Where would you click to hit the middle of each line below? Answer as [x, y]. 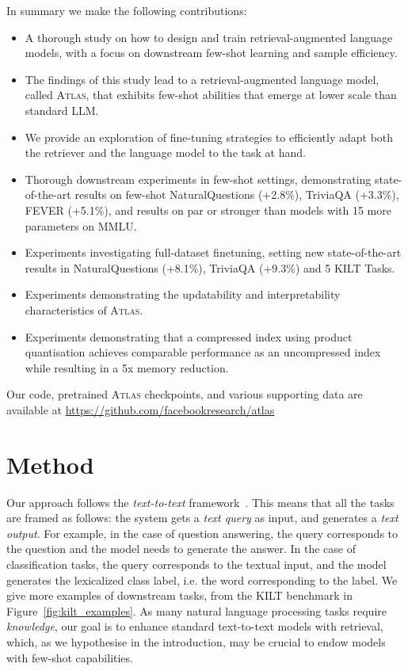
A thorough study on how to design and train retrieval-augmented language [209, 37]
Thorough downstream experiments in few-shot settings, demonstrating [198, 179]
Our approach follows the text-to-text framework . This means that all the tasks [200, 502]
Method [50, 464]
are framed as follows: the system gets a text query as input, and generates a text [202, 518]
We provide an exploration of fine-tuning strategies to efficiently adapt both [209, 137]
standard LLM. [62, 110]
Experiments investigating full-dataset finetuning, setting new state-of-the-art [213, 252]
